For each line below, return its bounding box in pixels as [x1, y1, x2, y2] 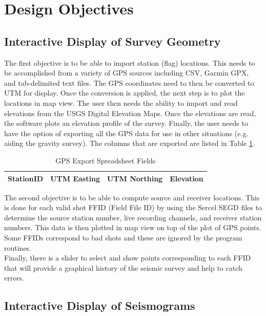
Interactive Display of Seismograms [4, 298, 195, 313]
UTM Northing [107, 173, 163, 183]
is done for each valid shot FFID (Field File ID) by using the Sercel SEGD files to [4, 202, 262, 213]
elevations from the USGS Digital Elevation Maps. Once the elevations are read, [4, 107, 256, 118]
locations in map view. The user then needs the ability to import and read [4, 97, 238, 108]
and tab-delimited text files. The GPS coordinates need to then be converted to [4, 77, 254, 88]
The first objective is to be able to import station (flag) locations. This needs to [4, 57, 255, 68]
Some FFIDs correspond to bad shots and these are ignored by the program [4, 232, 242, 243]
